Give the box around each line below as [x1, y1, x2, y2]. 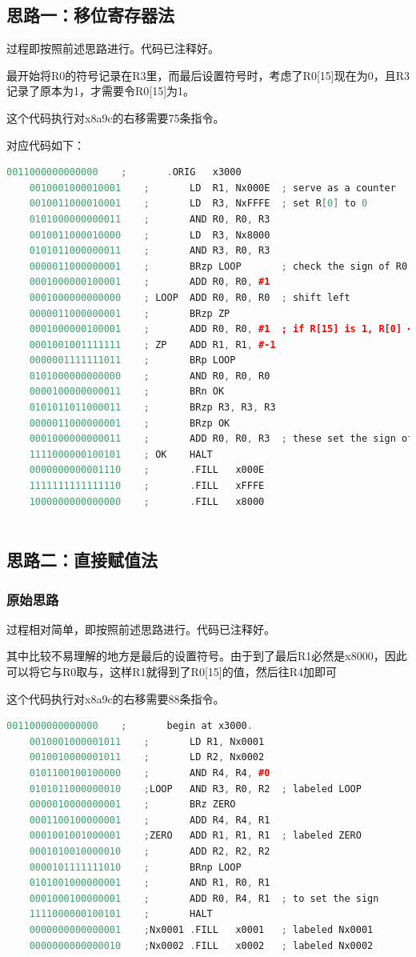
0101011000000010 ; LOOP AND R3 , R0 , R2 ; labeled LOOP [29, 783, 362, 795]
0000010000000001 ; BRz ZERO [29, 799, 236, 811]
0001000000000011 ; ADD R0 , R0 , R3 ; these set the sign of [29, 433, 414, 445]
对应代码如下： [6, 136, 85, 153]
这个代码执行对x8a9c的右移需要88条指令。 [6, 690, 225, 707]
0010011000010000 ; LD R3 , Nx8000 [29, 229, 270, 241]
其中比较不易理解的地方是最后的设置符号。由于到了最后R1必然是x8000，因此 [6, 647, 407, 664]
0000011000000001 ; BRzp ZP [29, 307, 230, 319]
